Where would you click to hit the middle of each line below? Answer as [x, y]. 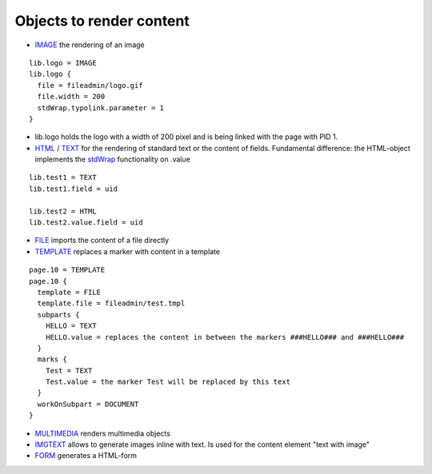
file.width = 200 [71, 97]
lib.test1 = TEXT [63, 177]
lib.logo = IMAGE [63, 63]
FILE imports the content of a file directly [102, 241]
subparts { [58, 315]
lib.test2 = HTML [63, 211]
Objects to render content [102, 21]
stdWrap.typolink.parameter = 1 [100, 108]
